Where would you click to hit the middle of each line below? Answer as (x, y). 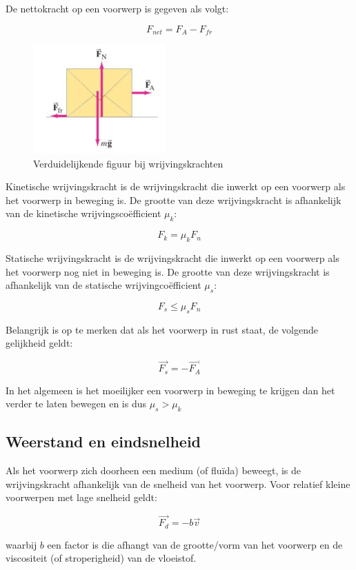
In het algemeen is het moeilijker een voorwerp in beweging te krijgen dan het (170, 390)
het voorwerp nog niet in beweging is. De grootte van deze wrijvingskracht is (168, 271)
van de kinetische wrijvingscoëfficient (83, 213)
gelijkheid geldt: (39, 343)
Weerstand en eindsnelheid (103, 441)
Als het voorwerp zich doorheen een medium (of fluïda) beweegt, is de (154, 470)
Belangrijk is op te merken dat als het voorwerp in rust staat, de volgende (162, 329)
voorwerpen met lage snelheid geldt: (81, 497)
